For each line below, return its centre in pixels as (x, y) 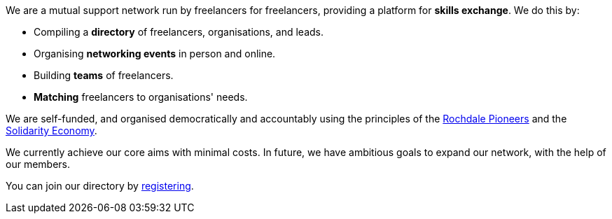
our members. (38, 164)
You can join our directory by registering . (100, 186)
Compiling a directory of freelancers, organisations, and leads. (179, 32)
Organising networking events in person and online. (155, 54)
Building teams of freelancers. (104, 75)
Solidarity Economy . (51, 130)
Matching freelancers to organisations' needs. (141, 97)
